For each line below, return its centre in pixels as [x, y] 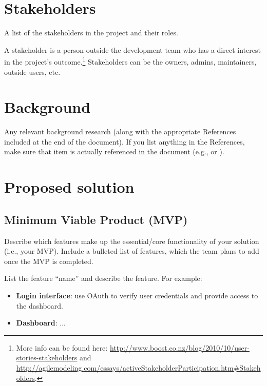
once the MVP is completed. [49, 261]
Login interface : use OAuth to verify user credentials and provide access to [137, 296]
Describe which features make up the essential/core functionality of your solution [132, 241]
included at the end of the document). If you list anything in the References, [125, 141]
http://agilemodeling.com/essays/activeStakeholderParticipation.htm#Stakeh [138, 367]
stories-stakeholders [47, 358]
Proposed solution [69, 187]
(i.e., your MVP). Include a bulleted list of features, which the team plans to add [132, 251]
